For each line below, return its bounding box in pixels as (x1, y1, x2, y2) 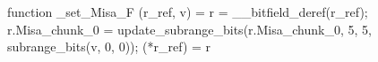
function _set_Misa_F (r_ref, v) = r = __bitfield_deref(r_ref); (7, 3, 368, 20)
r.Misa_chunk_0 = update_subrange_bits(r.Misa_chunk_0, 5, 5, (7, 19, 372, 38)
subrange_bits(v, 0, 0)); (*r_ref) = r (7, 37, 211, 56)
